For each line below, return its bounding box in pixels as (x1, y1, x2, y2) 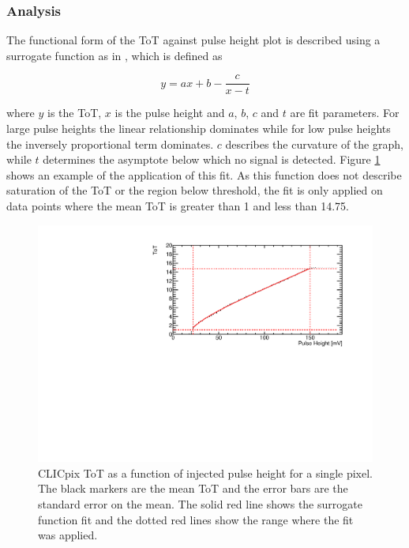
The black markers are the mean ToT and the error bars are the (38, 480, 348, 497)
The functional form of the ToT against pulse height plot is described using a (6, 32, 381, 48)
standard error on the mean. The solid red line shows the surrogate (38, 496, 362, 512)
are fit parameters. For (290, 104, 400, 121)
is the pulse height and (114, 104, 225, 121)
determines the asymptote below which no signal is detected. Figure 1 (43, 151, 381, 168)
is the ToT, (47, 104, 102, 121)
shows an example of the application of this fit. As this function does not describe (6, 166, 402, 183)
